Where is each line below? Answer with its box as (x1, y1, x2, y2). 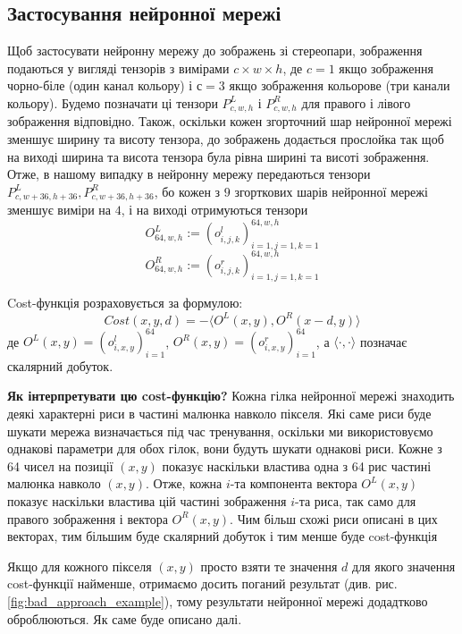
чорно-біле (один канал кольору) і (7, 76, 193, 95)
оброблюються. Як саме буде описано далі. (7, 609, 242, 628)
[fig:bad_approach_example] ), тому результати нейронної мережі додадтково (7, 591, 428, 610)
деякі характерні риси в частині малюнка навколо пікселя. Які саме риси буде (7, 404, 432, 423)
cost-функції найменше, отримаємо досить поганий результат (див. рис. (7, 574, 398, 593)
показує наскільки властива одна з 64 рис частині (162, 456, 432, 475)
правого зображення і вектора (7, 509, 168, 528)
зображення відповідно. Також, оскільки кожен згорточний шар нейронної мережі (7, 112, 452, 131)
